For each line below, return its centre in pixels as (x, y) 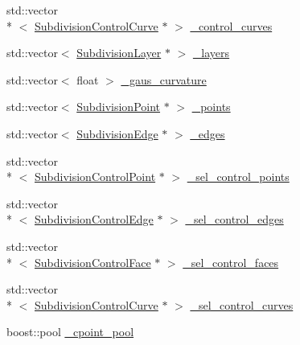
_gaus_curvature (164, 79)
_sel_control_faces (231, 262)
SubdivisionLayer (119, 53)
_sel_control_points (238, 177)
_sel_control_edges (234, 219)
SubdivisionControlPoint (95, 177)
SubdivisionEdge (117, 133)
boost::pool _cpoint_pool (70, 332)
